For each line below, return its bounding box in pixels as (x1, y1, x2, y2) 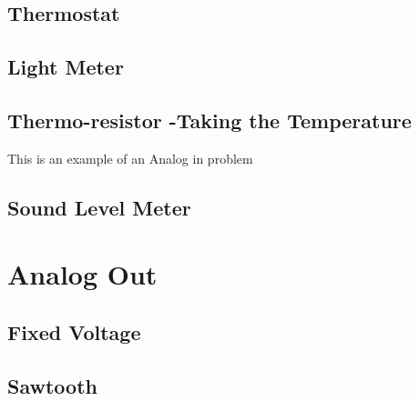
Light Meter (7, 53, 124, 81)
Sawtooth (7, 371, 97, 399)
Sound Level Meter (7, 193, 191, 221)
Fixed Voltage (7, 317, 141, 346)
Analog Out (7, 256, 158, 293)
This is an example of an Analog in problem (7, 148, 253, 167)
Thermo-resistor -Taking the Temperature (7, 105, 412, 134)
